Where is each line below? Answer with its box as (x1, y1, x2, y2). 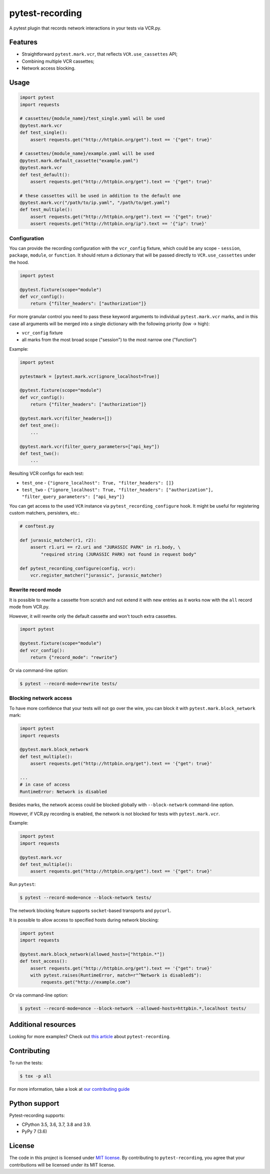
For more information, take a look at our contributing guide (9, 1086, 130, 1092)
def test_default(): (19, 172, 70, 177)
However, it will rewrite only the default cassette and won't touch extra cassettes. (9, 613, 177, 619)
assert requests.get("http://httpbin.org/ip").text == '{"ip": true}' (30, 221, 207, 226)
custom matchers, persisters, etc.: (9, 510, 80, 516)
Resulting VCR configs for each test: (9, 471, 84, 477)
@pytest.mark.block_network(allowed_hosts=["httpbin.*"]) (19, 951, 165, 957)
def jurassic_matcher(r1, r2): (19, 538, 97, 543)
